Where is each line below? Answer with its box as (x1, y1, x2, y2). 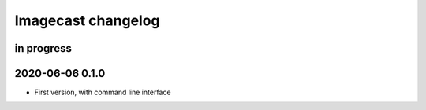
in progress (14, 42, 73, 55)
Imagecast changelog (14, 12, 161, 29)
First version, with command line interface (34, 87, 171, 97)
